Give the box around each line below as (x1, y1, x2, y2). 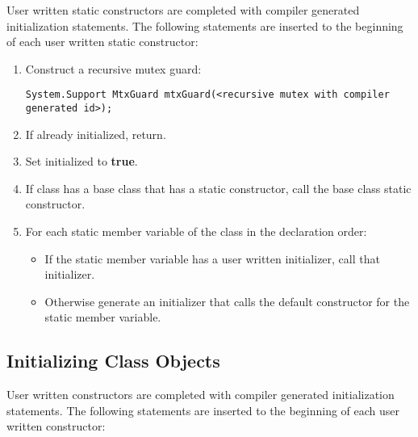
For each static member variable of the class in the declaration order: (25, 223, 367, 240)
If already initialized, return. (25, 125, 166, 142)
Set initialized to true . (25, 153, 138, 170)
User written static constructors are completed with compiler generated (6, 2, 360, 18)
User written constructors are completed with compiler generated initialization (6, 386, 395, 403)
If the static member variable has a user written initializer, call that (44, 250, 380, 267)
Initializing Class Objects (6, 348, 220, 373)
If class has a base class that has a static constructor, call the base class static (25, 179, 412, 196)
